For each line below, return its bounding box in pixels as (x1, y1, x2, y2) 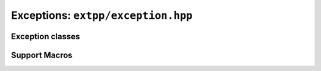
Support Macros (11, 50, 73, 60)
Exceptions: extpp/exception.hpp (11, 9, 193, 22)
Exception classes (11, 31, 80, 41)
